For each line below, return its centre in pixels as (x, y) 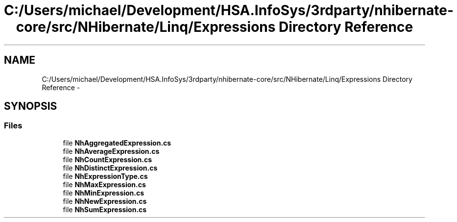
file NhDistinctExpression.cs (110, 168)
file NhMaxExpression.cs (104, 184)
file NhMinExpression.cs (104, 193)
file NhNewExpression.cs (105, 201)
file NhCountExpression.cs (108, 159)
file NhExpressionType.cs (105, 176)
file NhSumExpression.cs (105, 209)
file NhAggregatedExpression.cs (117, 143)
